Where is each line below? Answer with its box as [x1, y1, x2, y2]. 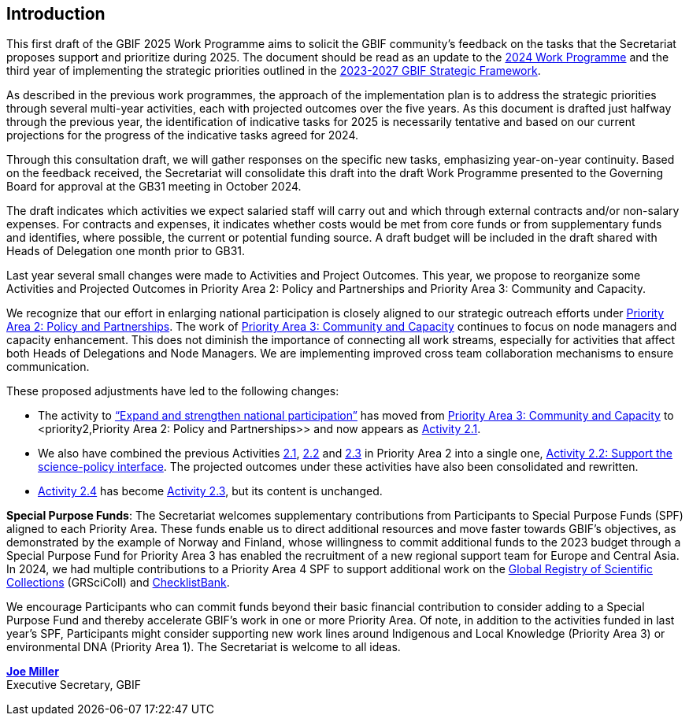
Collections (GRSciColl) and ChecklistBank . [6, 576, 230, 590]
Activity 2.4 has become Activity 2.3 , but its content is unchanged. [38, 484, 383, 498]
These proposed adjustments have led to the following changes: [6, 384, 339, 398]
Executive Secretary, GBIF [6, 678, 142, 692]
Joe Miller [6, 665, 59, 679]
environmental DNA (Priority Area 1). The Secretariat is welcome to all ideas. [6, 640, 401, 654]
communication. [6, 360, 90, 374]
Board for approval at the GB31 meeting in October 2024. [6, 180, 302, 194]
